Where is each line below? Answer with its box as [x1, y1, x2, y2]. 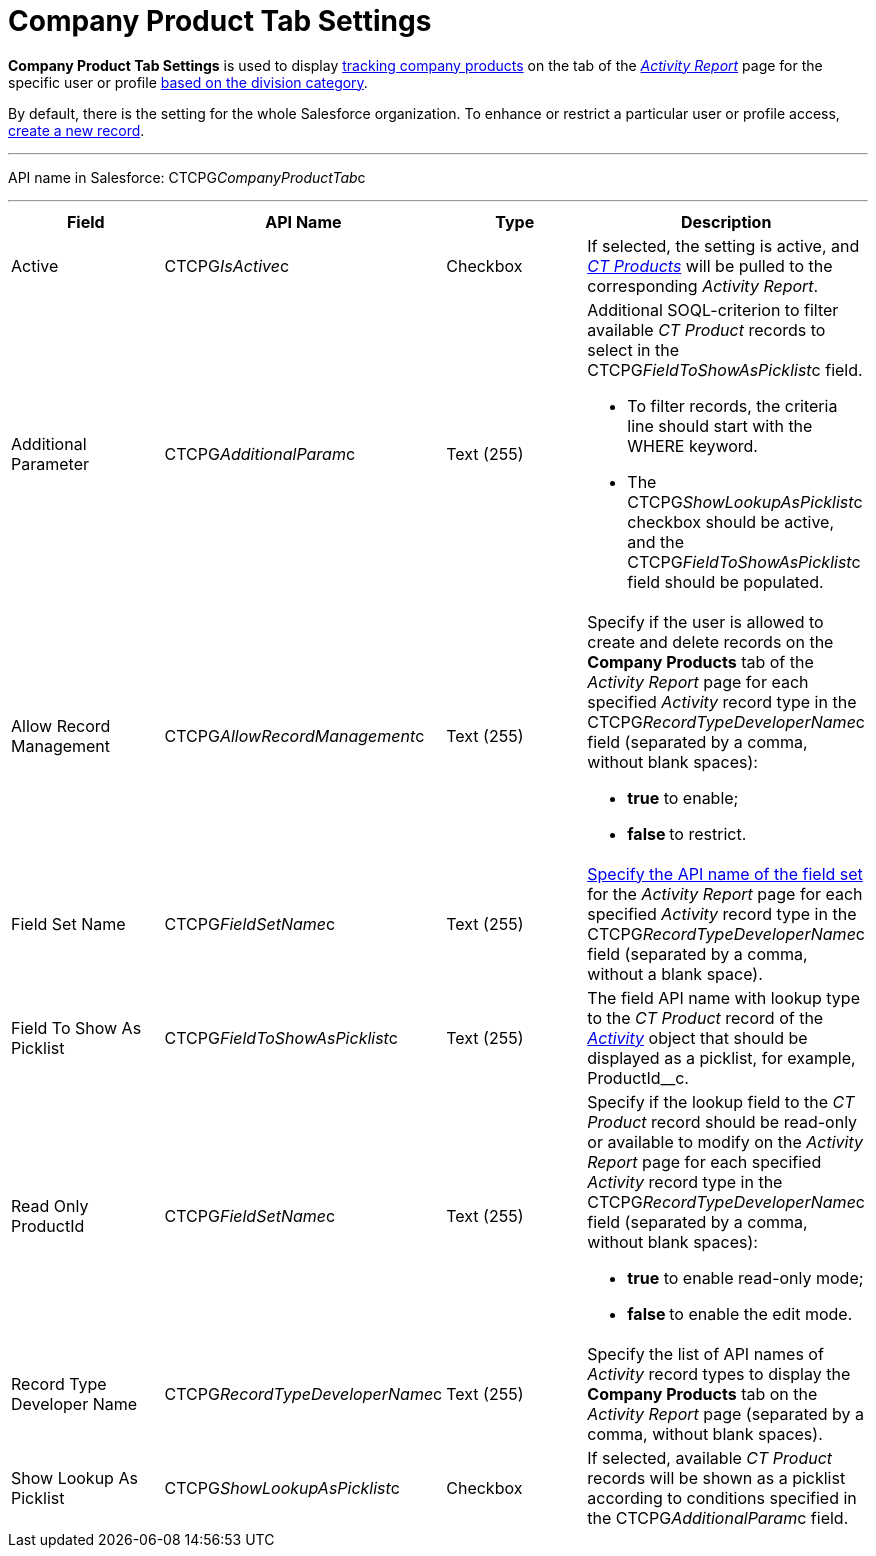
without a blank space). [587, 963, 763, 984]
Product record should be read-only [587, 1111, 858, 1132]
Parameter [11, 453, 89, 474]
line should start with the [627, 415, 813, 436]
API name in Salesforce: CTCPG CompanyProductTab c [8, 168, 366, 186]
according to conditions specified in [587, 1487, 857, 1508]
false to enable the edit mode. [627, 1303, 853, 1324]
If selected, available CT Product [587, 1447, 833, 1468]
